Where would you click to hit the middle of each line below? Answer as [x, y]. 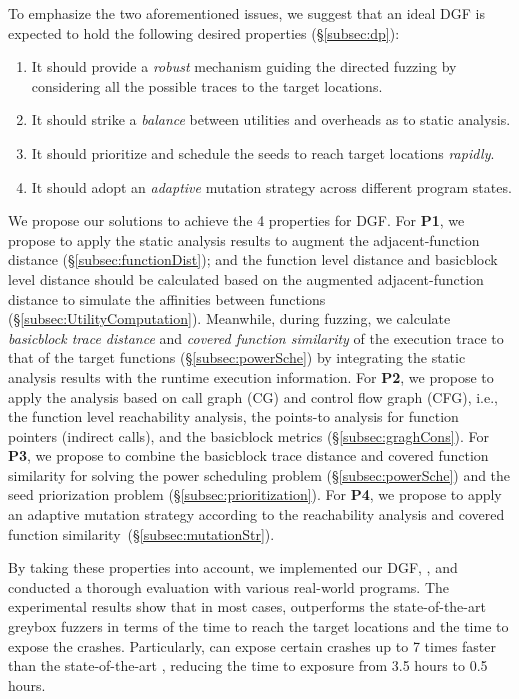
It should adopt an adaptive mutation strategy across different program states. [271, 186]
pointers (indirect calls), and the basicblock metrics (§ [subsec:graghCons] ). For [249, 435]
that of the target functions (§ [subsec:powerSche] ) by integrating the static [237, 357]
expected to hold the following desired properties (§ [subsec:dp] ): [204, 32]
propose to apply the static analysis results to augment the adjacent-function [244, 239]
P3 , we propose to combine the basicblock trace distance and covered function [248, 455]
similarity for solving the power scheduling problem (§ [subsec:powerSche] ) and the [259, 474]
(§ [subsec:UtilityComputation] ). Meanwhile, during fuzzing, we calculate [229, 318]
